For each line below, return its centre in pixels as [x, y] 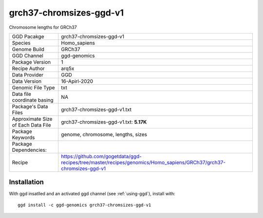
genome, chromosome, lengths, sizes [104, 134]
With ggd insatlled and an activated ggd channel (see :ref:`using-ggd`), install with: [92, 194]
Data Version [27, 81]
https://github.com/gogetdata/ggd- [102, 156]
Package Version [31, 62]
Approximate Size [32, 119]
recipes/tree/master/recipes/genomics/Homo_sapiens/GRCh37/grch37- [143, 162]
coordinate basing [33, 100]
